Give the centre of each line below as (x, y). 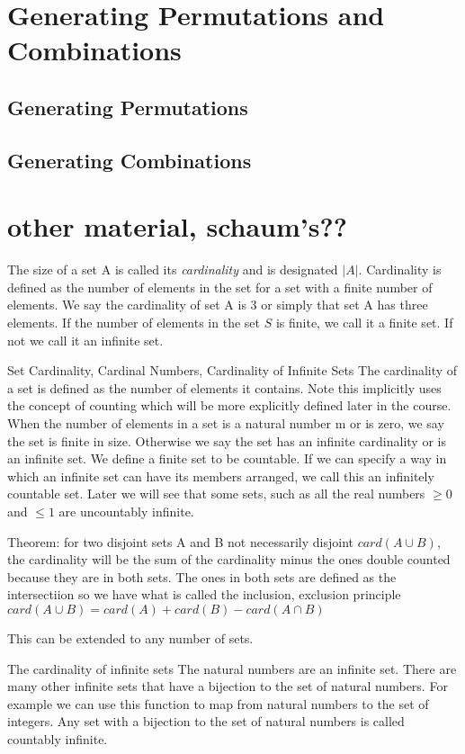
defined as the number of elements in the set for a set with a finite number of (220, 287)
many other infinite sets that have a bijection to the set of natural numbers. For (228, 686)
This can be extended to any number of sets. (130, 637)
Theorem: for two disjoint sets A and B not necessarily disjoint (180, 541)
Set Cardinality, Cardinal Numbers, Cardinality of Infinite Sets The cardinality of (232, 370)
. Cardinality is (400, 269)
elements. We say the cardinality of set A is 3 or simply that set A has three (218, 305)
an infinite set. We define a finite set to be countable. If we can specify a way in (227, 458)
